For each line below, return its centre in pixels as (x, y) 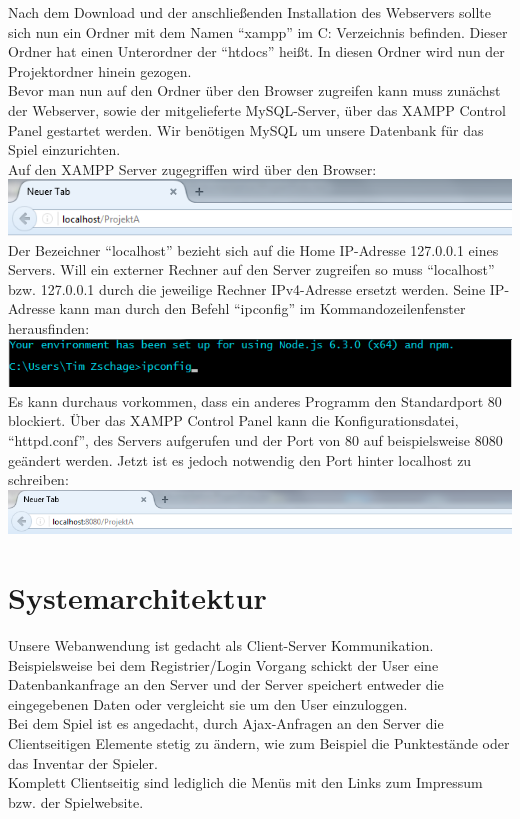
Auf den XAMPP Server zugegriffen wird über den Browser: (192, 168)
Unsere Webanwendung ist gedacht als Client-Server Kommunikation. (221, 645)
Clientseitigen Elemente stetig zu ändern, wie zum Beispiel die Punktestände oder (259, 743)
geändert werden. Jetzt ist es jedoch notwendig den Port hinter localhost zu (240, 459)
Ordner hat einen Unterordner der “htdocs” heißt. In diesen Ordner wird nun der (256, 51)
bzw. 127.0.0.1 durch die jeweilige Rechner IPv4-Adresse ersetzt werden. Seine (247, 288)
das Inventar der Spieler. (83, 762)
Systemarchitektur (137, 597)
